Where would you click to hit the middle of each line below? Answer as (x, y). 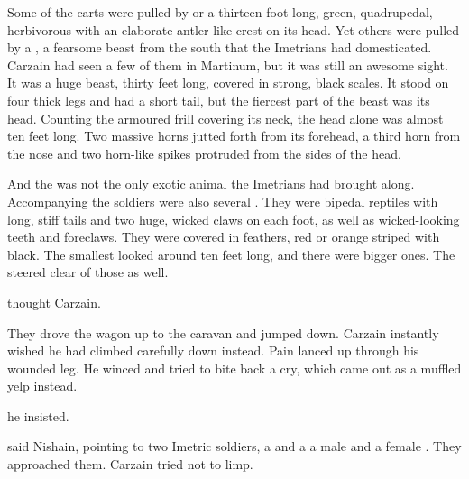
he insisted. (38, 415)
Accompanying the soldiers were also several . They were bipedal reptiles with (223, 201)
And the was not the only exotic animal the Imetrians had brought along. (211, 184)
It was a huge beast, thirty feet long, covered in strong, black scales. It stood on (228, 83)
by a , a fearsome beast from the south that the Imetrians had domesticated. (220, 47)
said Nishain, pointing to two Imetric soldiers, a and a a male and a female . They (234, 446)
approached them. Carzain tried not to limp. (130, 464)
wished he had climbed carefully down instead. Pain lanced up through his (213, 350)
